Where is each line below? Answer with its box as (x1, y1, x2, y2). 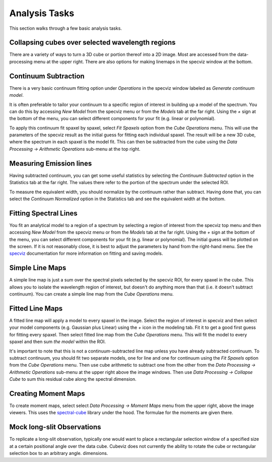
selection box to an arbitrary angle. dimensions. (9, 450, 108, 456)
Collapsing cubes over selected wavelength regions (9, 38, 176, 47)
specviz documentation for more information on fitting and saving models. (9, 250, 163, 257)
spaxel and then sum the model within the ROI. (9, 338, 106, 345)
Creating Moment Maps (9, 389, 85, 398)
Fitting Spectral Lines (9, 209, 78, 217)
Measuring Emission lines (9, 159, 92, 167)
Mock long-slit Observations (9, 423, 101, 431)
